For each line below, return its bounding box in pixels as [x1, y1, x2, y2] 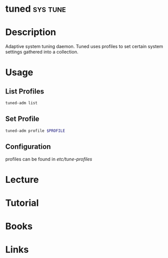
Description [5, 27, 56, 38]
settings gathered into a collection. [5, 49, 78, 55]
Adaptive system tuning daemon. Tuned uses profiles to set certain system [5, 43, 163, 50]
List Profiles [5, 87, 45, 96]
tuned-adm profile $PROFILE [5, 128, 66, 133]
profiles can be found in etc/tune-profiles [5, 156, 92, 162]
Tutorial [5, 197, 39, 208]
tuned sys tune [5, 3, 66, 15]
